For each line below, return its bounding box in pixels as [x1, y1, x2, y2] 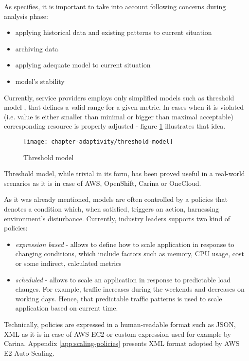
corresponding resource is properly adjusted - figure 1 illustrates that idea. [4, 121, 226, 131]
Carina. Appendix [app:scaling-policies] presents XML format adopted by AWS [4, 338, 240, 348]
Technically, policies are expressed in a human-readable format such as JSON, [4, 319, 236, 329]
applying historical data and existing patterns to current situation [15, 27, 212, 37]
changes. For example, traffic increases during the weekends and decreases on [15, 284, 245, 294]
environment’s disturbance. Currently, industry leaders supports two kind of [4, 213, 231, 223]
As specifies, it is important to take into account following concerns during [4, 1, 226, 11]
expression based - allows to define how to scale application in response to [15, 239, 234, 249]
